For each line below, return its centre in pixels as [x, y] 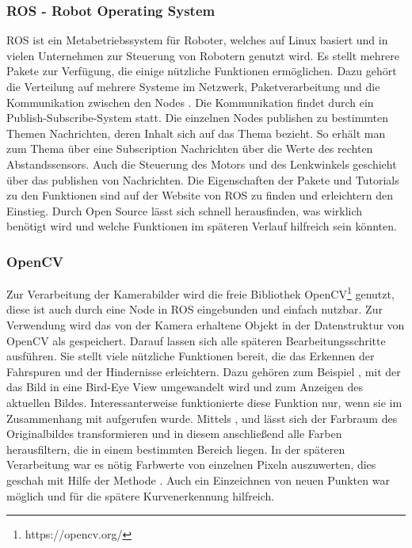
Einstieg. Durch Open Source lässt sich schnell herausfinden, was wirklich [185, 210]
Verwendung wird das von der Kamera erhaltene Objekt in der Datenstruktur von [206, 325]
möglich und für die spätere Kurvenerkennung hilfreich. [141, 495]
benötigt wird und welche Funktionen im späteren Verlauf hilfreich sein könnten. [202, 226]
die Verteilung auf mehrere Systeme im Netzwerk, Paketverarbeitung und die [193, 86]
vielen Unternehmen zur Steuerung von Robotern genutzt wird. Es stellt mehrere [203, 55]
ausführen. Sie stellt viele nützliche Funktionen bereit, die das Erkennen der [191, 356]
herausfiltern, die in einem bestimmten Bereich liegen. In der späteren [176, 449]
